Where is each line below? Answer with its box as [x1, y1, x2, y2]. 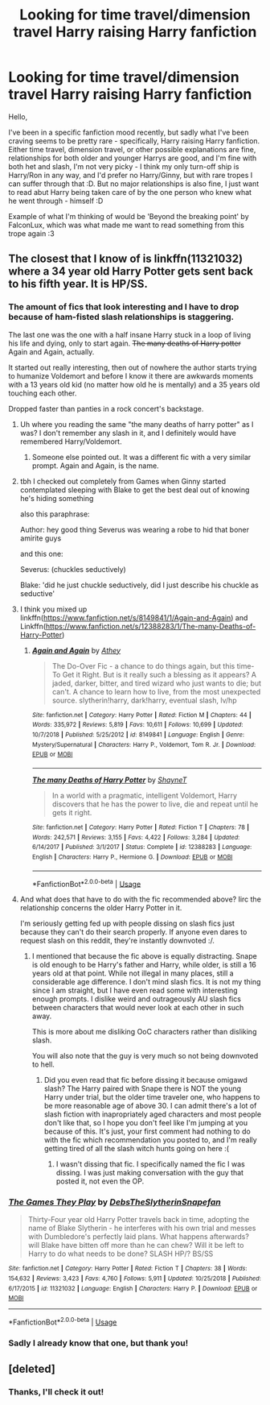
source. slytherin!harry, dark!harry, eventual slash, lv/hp [51, 695, 237, 705]
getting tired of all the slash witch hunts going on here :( [43, 1144, 230, 1154]
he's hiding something [19, 493, 94, 503]
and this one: [19, 549, 63, 558]
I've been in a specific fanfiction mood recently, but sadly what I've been [8, 127, 249, 137]
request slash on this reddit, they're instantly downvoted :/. [19, 936, 215, 946]
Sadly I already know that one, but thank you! [8, 1337, 189, 1349]
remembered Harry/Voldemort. [19, 437, 122, 446]
